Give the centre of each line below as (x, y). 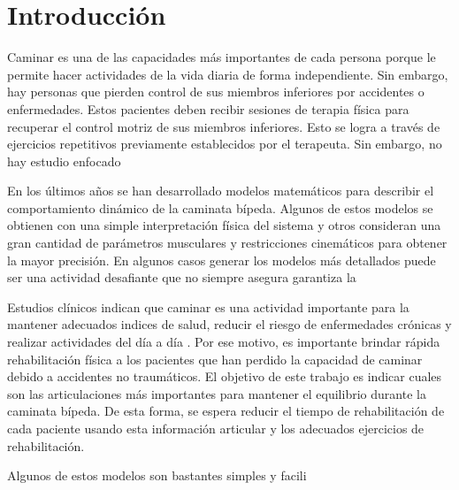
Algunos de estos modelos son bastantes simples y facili (157, 475)
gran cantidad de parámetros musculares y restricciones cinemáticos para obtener (227, 243)
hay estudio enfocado (64, 161)
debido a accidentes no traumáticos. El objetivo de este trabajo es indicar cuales (225, 376)
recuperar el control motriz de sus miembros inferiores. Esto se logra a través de (224, 126)
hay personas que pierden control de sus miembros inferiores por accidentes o (216, 92)
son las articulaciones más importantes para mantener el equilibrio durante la (217, 393)
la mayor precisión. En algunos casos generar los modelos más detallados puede (222, 260)
